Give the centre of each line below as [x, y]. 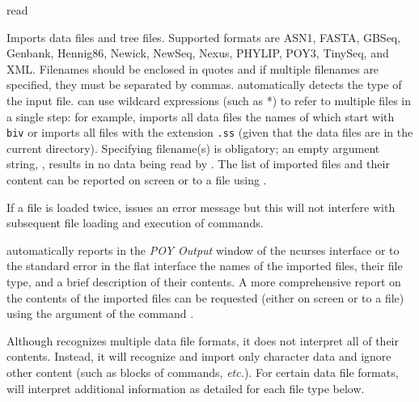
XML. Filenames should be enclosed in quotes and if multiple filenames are [193, 68]
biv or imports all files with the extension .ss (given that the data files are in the [210, 132]
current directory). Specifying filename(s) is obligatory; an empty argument [193, 148]
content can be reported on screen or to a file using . [137, 180]
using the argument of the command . [100, 313]
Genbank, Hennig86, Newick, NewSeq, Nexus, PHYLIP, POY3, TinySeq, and [198, 53]
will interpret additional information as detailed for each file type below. [186, 388]
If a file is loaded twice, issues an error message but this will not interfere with [201, 207]
